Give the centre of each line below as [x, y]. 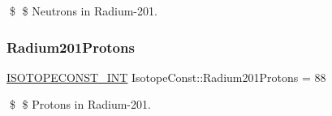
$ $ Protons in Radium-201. [80, 104]
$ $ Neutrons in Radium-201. [83, 11]
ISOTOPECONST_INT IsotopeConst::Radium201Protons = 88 [166, 77]
